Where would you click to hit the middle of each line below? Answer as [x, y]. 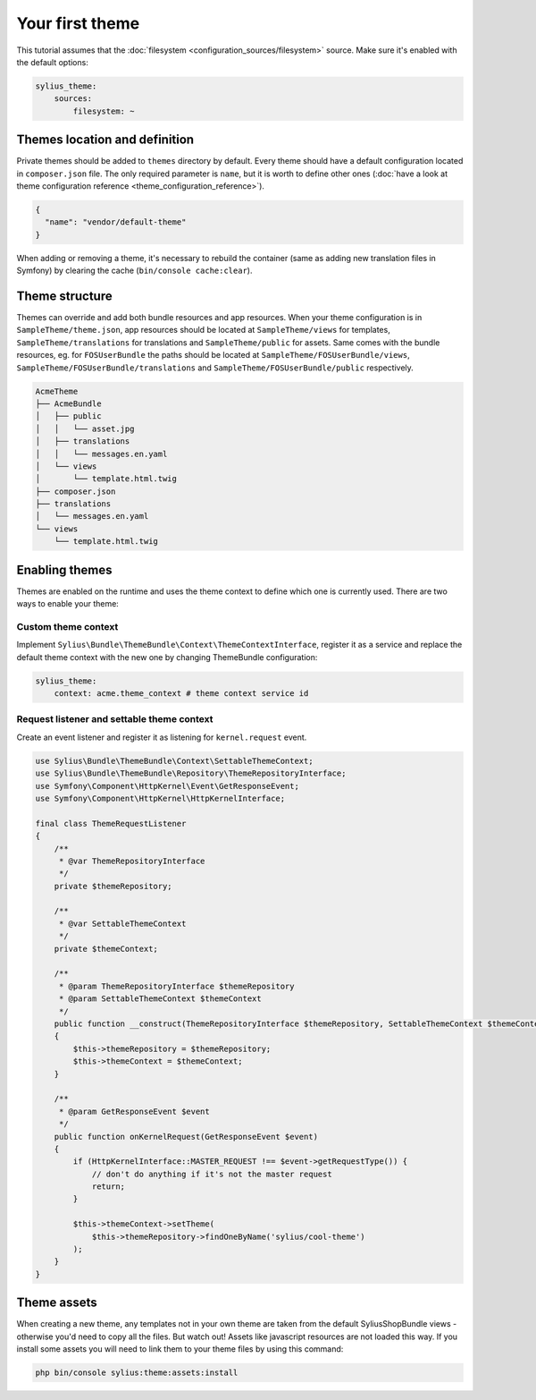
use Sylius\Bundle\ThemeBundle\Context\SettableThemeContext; [174, 761]
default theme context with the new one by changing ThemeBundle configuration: [167, 657]
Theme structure [64, 296]
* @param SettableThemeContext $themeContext [160, 999]
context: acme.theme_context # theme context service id [181, 694]
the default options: [52, 62]
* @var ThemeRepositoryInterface [132, 861]
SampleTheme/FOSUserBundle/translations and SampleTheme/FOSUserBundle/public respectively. [215, 368]
